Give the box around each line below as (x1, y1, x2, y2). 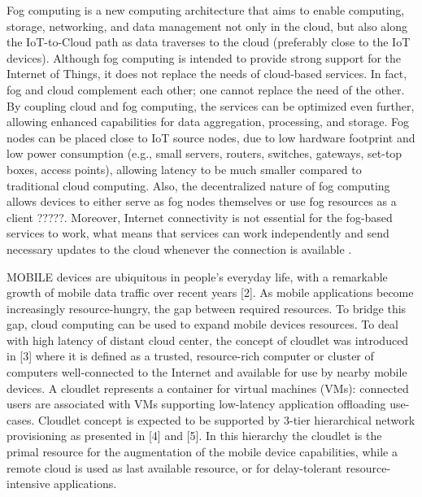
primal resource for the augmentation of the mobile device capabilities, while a (7, 443, 398, 460)
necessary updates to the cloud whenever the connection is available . (7, 240, 352, 257)
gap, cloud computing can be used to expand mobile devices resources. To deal (7, 316, 398, 333)
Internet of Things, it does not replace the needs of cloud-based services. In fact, (7, 65, 407, 82)
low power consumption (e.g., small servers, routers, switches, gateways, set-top (7, 145, 402, 162)
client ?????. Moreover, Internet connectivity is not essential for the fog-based (7, 208, 393, 225)
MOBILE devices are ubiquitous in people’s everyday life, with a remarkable (7, 268, 388, 285)
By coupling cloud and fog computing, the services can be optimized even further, (7, 97, 415, 114)
